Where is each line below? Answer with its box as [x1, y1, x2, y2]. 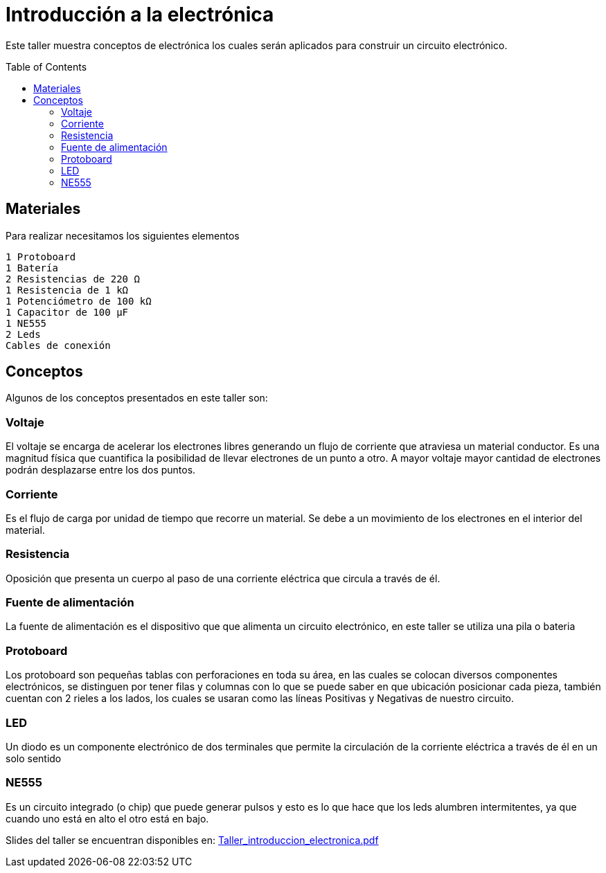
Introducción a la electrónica [6, 3, 274, 26]
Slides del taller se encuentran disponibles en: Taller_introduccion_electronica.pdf [6, 834, 379, 846]
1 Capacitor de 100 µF [6, 306, 129, 318]
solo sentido [6, 752, 62, 764]
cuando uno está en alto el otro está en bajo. [6, 812, 209, 825]
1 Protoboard [6, 251, 76, 262]
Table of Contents [6, 60, 87, 73]
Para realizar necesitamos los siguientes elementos [6, 229, 240, 242]
